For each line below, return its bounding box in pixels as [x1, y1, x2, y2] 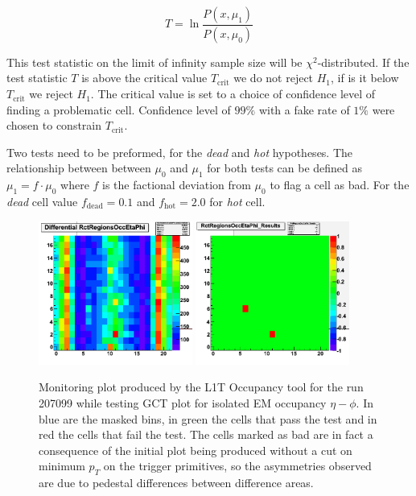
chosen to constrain [6, 117, 102, 134]
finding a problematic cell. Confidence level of [6, 101, 231, 118]
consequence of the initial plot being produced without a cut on [39, 441, 352, 458]
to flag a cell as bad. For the [270, 176, 410, 193]
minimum [39, 457, 85, 474]
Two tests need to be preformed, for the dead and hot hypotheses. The [6, 143, 353, 160]
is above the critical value [81, 69, 208, 86]
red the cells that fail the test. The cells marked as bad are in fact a [39, 426, 373, 443]
